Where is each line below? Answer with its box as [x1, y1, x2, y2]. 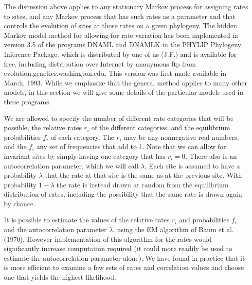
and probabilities [179, 215, 230, 225]
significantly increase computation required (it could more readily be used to [4, 243, 233, 253]
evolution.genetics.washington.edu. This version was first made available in [4, 68, 227, 78]
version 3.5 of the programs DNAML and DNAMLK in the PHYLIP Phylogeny [4, 39, 241, 50]
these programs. [4, 96, 51, 106]
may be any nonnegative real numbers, [124, 132, 239, 142]
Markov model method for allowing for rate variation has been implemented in [4, 30, 238, 40]
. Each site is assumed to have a [144, 160, 240, 170]
